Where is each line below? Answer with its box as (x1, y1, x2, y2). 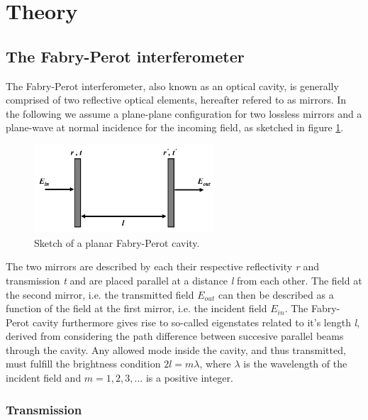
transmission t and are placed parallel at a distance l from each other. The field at (6, 272, 362, 287)
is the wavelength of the (243, 356, 347, 371)
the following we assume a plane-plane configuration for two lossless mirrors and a (6, 106, 362, 121)
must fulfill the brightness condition (6, 356, 161, 371)
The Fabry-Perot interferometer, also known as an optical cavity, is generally (6, 78, 339, 93)
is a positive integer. (145, 370, 233, 385)
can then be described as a (218, 287, 334, 302)
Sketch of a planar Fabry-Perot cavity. (34, 235, 200, 250)
